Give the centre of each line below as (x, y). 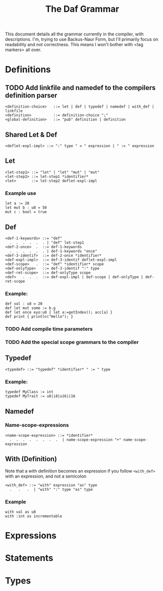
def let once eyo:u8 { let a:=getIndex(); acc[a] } (59, 312)
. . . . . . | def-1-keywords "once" (53, 251)
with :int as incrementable (34, 516)
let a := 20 (17, 203)
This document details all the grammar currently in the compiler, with (74, 34)
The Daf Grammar (82, 9)
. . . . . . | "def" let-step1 (47, 242)
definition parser (31, 95)
